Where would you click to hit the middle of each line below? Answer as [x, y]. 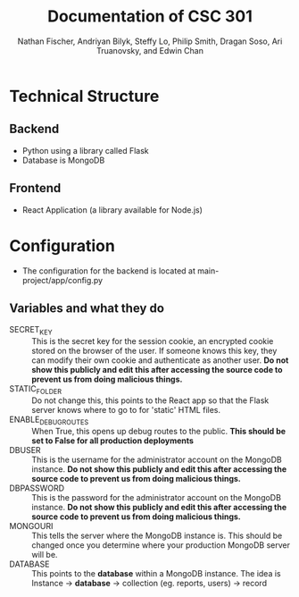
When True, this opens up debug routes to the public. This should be [159, 431]
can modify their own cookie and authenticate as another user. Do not [160, 360]
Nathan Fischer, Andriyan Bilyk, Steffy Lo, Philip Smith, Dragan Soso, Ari [150, 41]
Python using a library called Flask [85, 150]
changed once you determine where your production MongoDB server [161, 545]
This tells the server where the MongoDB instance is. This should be [157, 535]
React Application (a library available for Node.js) [112, 210]
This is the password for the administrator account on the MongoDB [156, 497]
